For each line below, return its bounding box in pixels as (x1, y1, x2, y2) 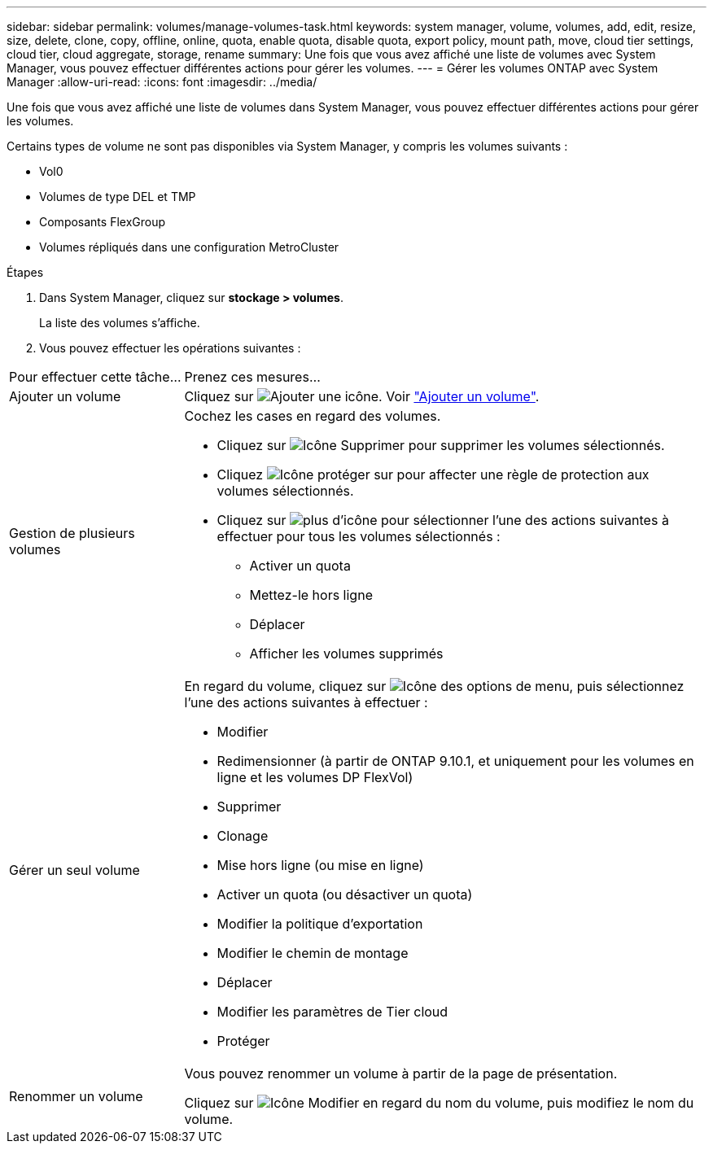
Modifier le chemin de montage (217, 945, 409, 961)
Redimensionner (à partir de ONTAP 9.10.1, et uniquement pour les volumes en (217, 753, 694, 769)
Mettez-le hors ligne (249, 587, 373, 603)
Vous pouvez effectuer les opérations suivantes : (39, 341, 301, 355)
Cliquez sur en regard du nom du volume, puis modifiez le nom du (184, 1095, 694, 1111)
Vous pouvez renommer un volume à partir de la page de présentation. (184, 1065, 618, 1082)
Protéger (217, 1033, 270, 1049)
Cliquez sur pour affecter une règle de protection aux (217, 466, 650, 483)
